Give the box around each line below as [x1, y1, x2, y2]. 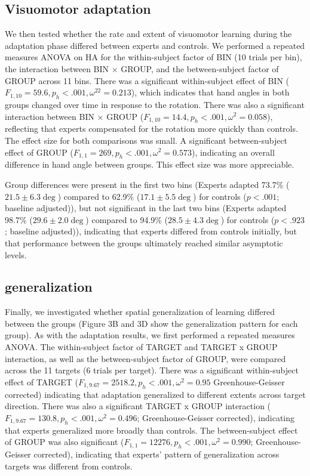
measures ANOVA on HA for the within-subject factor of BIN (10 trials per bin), [5, 51, 302, 63]
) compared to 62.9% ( [57, 190, 140, 202]
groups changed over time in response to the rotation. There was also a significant [5, 98, 305, 110]
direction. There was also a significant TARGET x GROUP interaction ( [5, 400, 271, 412]
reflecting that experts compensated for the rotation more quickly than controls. [5, 122, 298, 135]
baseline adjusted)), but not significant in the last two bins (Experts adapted [5, 202, 287, 214]
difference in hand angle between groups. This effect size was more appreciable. [5, 158, 294, 171]
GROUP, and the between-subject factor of [121, 62, 279, 75]
